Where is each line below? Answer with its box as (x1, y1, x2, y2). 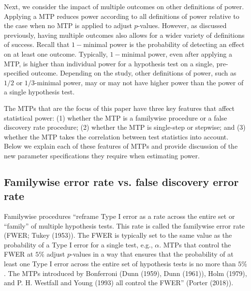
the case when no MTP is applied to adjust (4, 20, 132, 31)
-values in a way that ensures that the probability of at (71, 249, 234, 259)
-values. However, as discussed (137, 20, 227, 31)
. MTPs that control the (159, 239, 231, 249)
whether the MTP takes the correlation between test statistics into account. (4, 131, 229, 141)
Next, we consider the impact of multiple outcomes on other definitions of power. (4, 1, 244, 11)
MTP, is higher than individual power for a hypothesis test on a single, (4, 58, 214, 68)
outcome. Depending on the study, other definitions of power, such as (31, 68, 236, 78)
